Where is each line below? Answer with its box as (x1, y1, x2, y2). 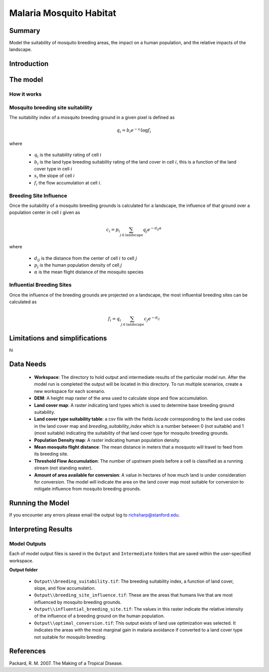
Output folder (9, 567, 38, 573)
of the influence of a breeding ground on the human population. (34, 613, 165, 619)
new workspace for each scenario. (34, 388, 106, 394)
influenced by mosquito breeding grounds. (34, 599, 122, 605)
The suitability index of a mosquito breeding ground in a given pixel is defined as (9, 115, 175, 121)
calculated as (9, 299, 37, 305)
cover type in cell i (34, 166, 73, 172)
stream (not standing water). (34, 465, 93, 471)
